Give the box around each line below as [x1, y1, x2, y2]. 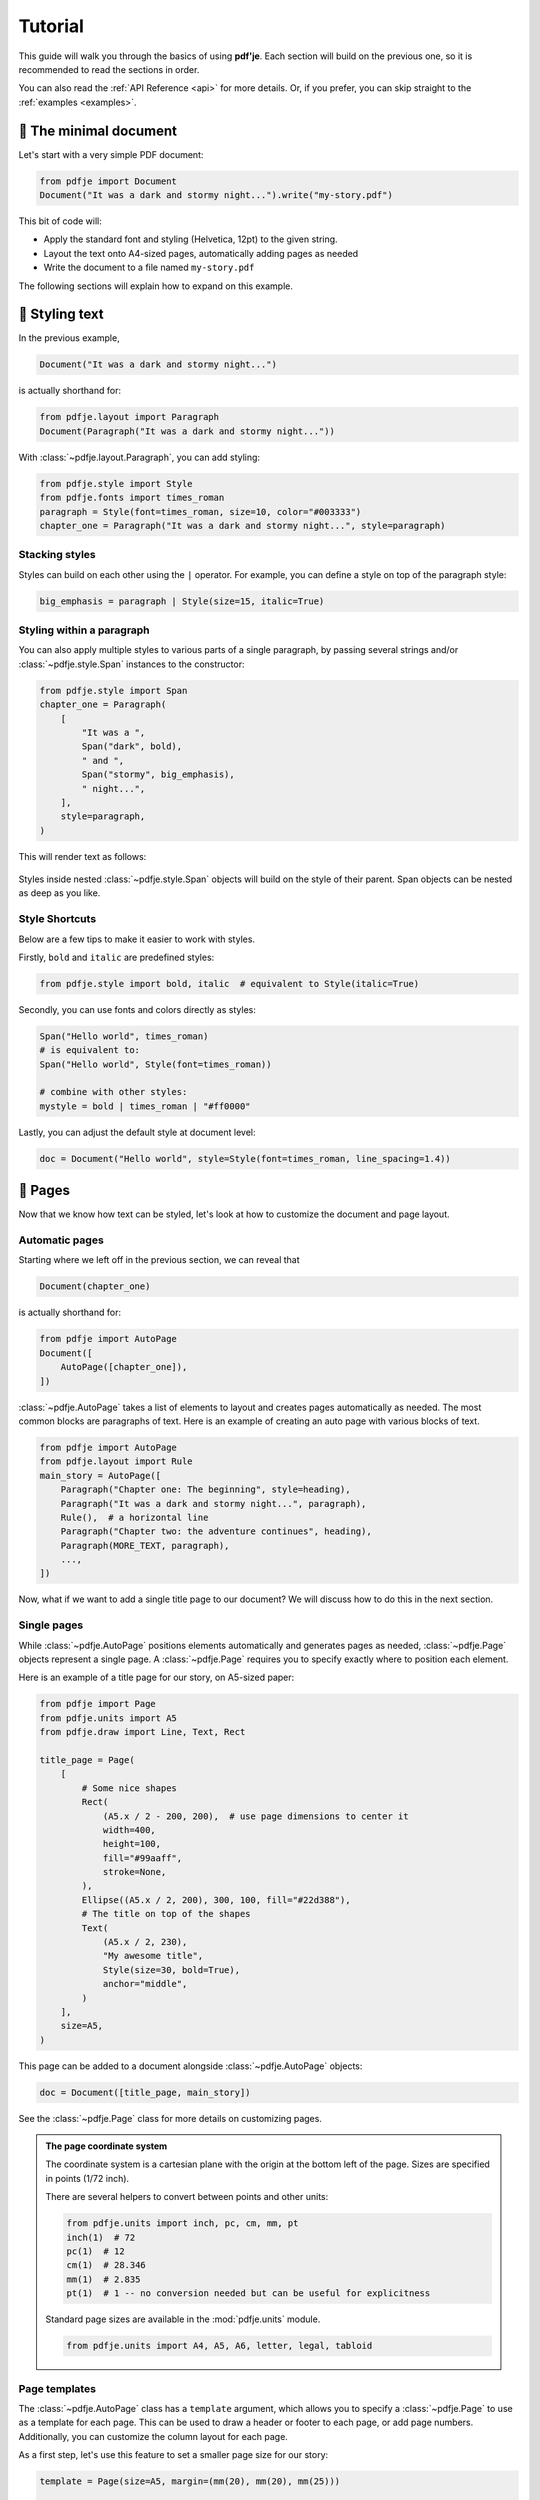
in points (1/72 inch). [45, 2172, 130, 2184]
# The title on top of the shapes [81, 1908, 251, 1920]
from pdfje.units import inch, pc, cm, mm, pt [66, 2218, 299, 2229]
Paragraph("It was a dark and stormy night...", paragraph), [60, 1498, 367, 1509]
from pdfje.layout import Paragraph [39, 411, 220, 423]
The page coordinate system [45, 2140, 168, 2152]
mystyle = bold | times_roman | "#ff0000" [39, 1100, 251, 1112]
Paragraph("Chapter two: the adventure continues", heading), [60, 1526, 372, 1537]
